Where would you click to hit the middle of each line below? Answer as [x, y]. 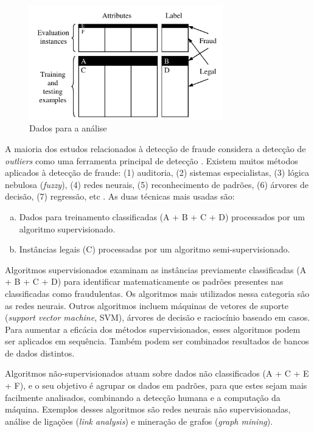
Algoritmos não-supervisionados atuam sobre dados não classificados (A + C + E [157, 373]
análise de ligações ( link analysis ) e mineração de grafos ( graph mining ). [139, 421]
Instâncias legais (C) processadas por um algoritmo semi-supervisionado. [155, 249]
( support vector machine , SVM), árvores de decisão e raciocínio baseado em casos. [158, 317]
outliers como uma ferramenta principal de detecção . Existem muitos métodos [152, 160]
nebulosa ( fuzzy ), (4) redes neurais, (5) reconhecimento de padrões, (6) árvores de [157, 184]
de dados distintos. [40, 353]
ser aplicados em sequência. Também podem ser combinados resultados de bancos [157, 341]
